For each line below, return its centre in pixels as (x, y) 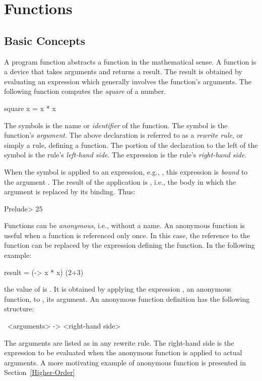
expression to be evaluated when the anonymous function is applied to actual (123, 352)
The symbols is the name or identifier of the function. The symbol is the (116, 125)
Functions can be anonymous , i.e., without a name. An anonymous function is (124, 225)
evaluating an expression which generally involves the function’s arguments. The (128, 81)
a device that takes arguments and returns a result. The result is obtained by (123, 71)
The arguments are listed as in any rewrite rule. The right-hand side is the (119, 342)
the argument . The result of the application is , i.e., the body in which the (120, 181)
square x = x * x (30, 108)
